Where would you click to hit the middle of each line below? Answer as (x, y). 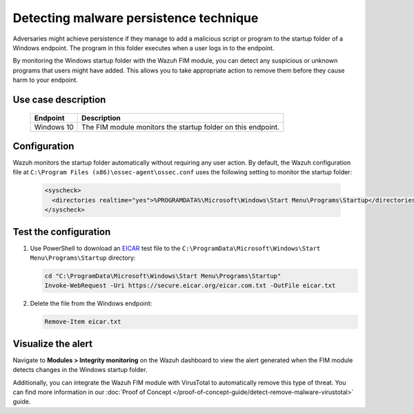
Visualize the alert (53, 343)
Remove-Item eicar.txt (83, 322)
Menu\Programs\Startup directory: (83, 258)
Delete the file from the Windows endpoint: (91, 304)
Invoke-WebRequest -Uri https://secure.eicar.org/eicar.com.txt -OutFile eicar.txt (190, 286)
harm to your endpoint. (46, 80)
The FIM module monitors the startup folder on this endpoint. (180, 127)
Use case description (59, 100)
